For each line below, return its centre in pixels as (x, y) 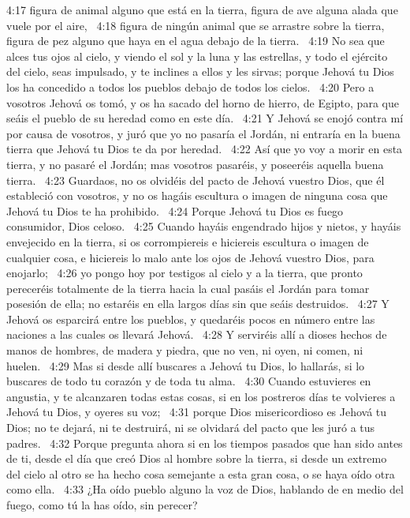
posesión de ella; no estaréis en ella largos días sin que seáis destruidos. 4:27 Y (198, 304)
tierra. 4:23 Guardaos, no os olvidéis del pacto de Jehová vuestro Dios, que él (196, 180)
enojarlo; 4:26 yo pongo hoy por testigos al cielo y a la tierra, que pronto (184, 273)
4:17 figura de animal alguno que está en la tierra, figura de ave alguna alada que (202, 9)
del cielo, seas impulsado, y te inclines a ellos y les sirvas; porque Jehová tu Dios (200, 71)
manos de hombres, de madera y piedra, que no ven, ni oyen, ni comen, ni (185, 350)
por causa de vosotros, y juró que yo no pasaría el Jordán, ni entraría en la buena (203, 133)
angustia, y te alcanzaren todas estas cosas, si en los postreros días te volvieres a (201, 396)
